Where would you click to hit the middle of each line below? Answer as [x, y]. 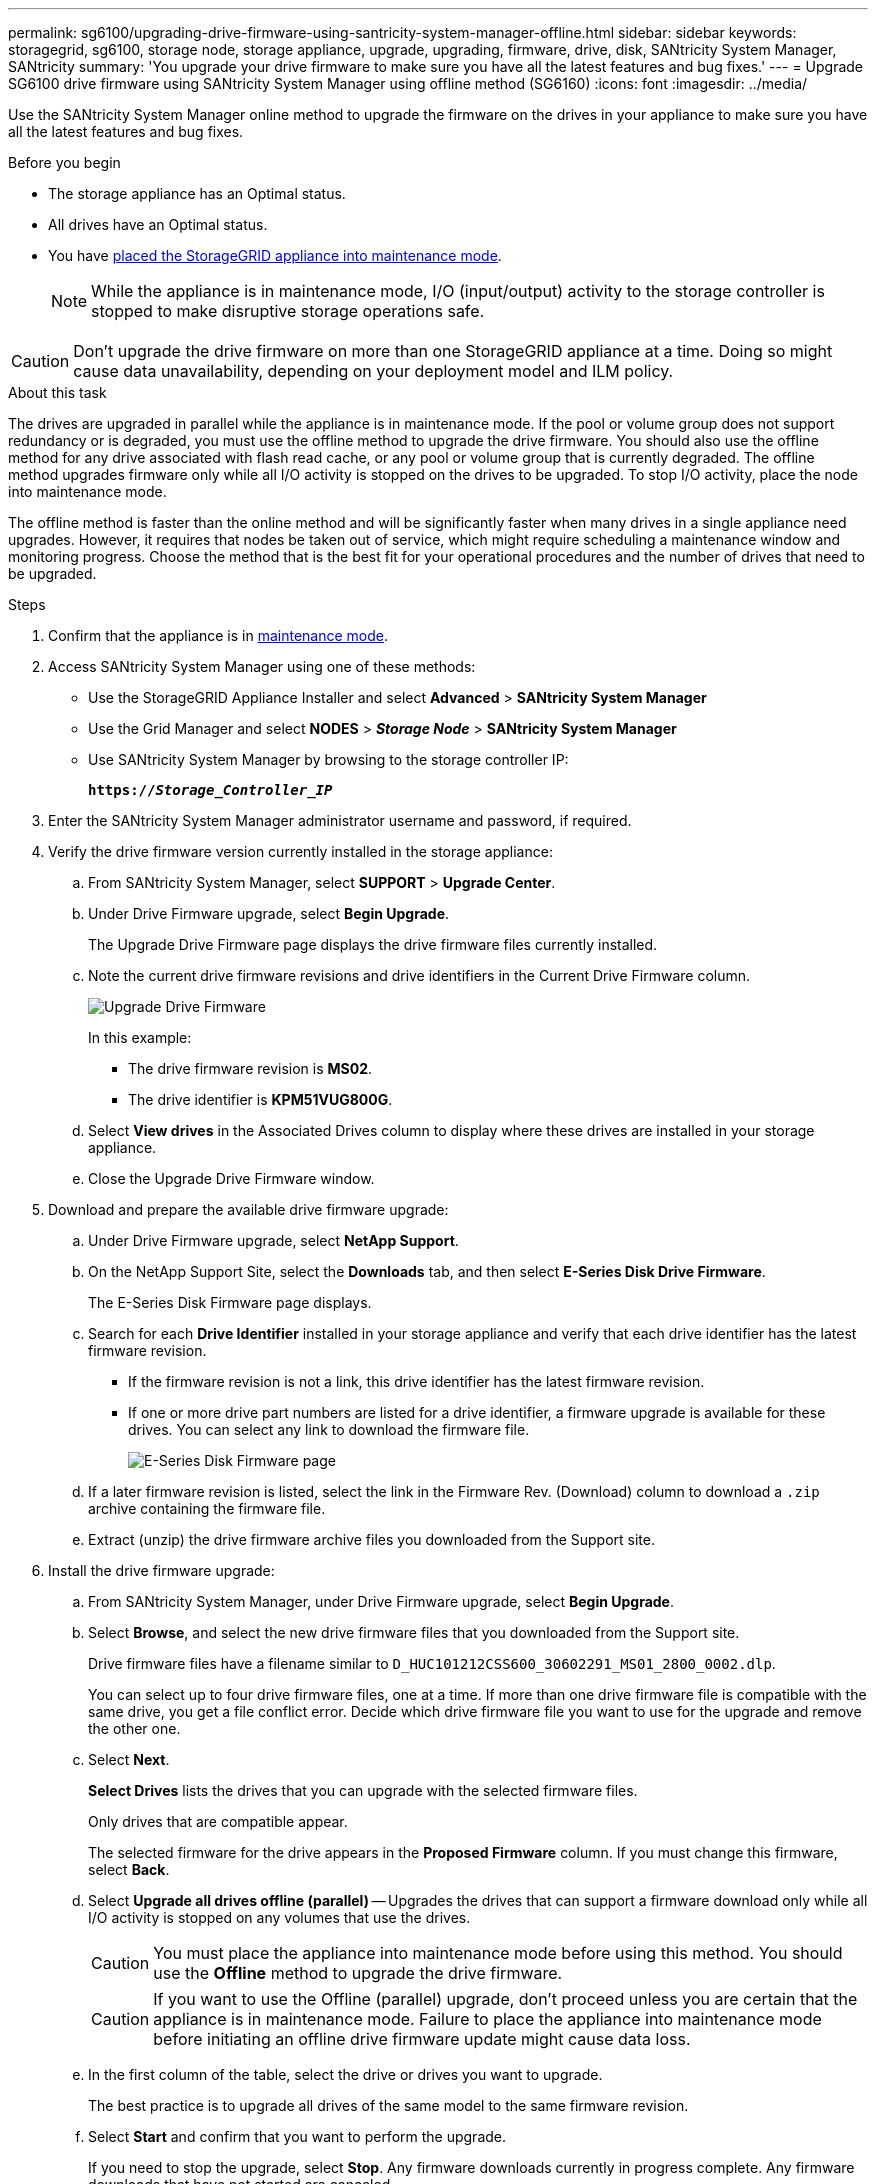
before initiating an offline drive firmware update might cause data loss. [422, 2039]
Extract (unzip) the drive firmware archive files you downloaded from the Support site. [371, 1539]
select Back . [129, 1869]
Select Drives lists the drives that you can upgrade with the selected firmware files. [363, 1790]
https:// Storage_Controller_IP [210, 790]
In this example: [140, 1037]
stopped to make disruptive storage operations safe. [288, 311]
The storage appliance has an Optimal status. [197, 193]
